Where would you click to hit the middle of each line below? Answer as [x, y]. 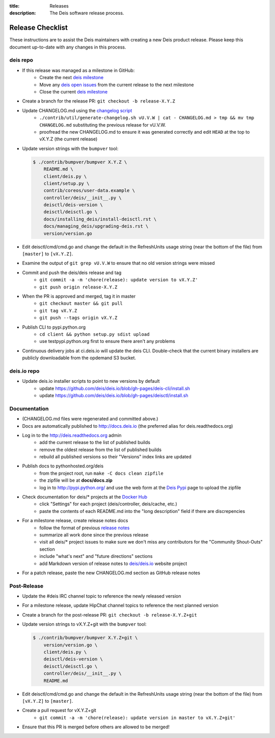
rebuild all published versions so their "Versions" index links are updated [115, 457]
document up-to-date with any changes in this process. [68, 47]
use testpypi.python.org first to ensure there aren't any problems [107, 341]
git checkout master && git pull [81, 303]
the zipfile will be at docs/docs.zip [76, 480]
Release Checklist [39, 28]
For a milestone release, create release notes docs [75, 521]
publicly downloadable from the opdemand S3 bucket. [79, 358]
